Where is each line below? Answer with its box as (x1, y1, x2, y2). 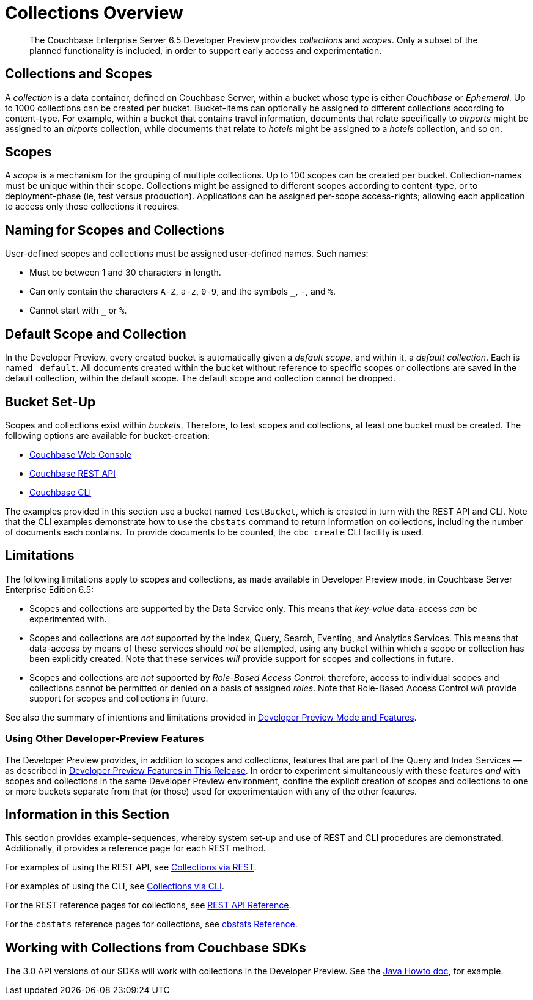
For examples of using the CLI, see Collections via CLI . (5, 881, 224, 892)
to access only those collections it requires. (5, 201, 180, 212)
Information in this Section (5, 806, 170, 822)
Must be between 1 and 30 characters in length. (29, 267, 221, 278)
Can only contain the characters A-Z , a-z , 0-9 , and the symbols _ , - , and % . (29, 286, 336, 297)
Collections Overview (5, 2, 183, 23)
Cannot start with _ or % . (29, 305, 127, 316)
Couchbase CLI (29, 487, 92, 498)
